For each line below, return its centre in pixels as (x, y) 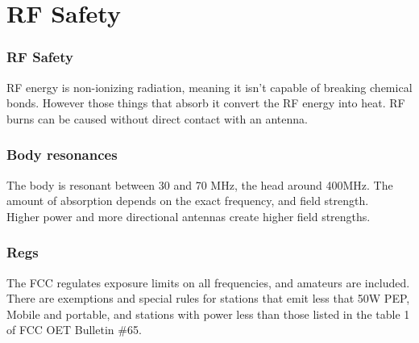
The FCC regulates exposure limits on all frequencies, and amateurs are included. (208, 282)
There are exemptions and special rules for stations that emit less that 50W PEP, (208, 298)
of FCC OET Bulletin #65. (74, 330)
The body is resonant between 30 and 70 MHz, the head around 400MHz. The (200, 184)
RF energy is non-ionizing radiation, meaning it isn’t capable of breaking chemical (209, 87)
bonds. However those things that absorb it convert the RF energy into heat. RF (206, 103)
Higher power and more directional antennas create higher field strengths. (189, 216)
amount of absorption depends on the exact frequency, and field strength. (188, 201)
